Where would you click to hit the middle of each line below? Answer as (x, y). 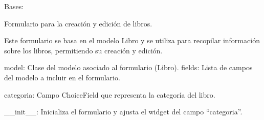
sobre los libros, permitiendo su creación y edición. (83, 50)
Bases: (14, 6)
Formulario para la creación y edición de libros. (78, 23)
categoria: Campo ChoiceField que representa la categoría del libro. (110, 94)
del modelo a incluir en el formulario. (62, 77)
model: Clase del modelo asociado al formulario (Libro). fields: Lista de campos (128, 67)
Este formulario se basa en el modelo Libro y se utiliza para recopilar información (132, 40)
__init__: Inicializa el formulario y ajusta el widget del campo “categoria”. (123, 112)
